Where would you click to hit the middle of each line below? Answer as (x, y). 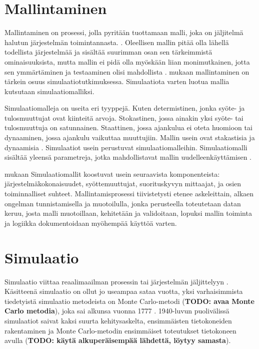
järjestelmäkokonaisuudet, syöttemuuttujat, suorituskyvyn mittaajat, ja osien (123, 184)
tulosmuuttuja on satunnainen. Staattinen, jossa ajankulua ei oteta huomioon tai (128, 127)
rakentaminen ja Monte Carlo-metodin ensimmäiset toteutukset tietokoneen (120, 330)
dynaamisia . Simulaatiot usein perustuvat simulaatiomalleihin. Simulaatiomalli (126, 147)
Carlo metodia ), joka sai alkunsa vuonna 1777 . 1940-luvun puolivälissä (117, 311)
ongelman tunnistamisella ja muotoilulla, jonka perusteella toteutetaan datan (123, 203)
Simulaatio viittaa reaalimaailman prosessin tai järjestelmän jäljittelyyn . (116, 281)
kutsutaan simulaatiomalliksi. (49, 91)
